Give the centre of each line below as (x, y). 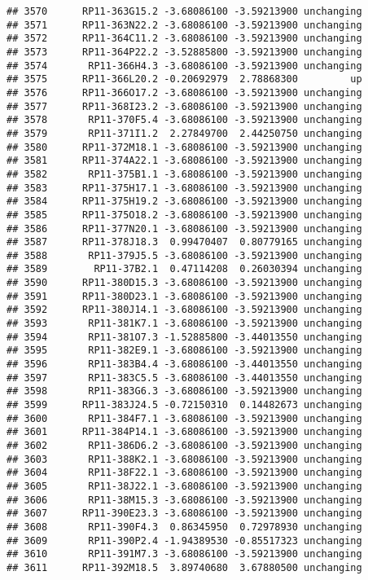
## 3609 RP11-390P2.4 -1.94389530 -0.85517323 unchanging (184, 540)
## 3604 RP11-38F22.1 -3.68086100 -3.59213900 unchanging (184, 473)
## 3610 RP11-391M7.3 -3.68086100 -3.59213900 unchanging (184, 554)
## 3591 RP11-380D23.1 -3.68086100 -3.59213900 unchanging (184, 296)
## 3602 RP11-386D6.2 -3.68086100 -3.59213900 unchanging (184, 446)
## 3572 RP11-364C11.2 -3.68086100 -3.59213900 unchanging (184, 39)
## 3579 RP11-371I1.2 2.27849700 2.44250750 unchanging (184, 133)
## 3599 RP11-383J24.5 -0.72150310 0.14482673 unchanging (184, 405)
